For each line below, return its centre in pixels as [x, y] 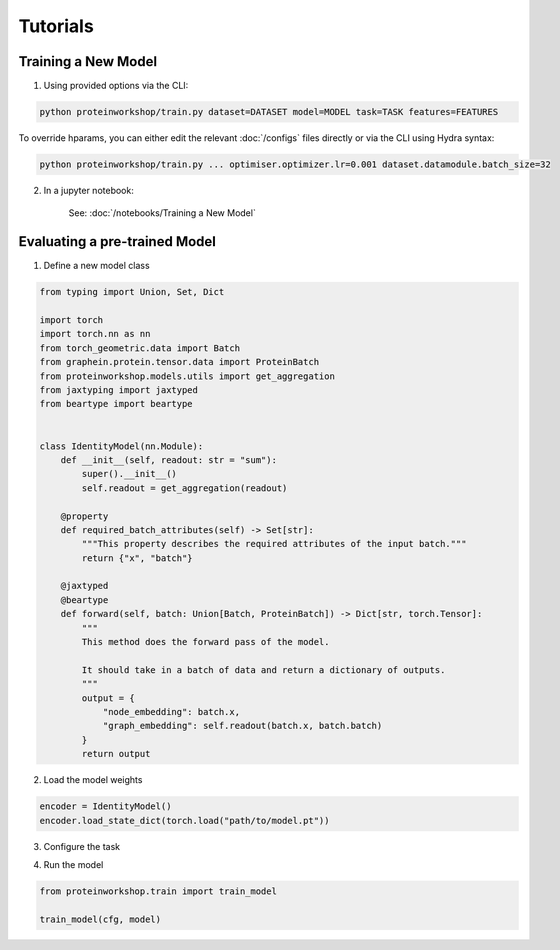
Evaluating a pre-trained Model [117, 241]
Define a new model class [96, 266]
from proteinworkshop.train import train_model [158, 891]
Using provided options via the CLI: [116, 86]
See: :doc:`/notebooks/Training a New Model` [162, 213]
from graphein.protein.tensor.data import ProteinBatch [179, 362]
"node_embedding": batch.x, [171, 711]
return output [116, 754]
